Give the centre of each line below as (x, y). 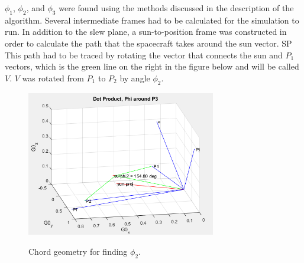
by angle (135, 78)
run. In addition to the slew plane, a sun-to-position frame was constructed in (146, 32)
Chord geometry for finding (78, 252)
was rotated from (53, 78)
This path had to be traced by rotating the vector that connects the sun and (144, 55)
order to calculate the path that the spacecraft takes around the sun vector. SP (148, 43)
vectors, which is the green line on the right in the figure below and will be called (152, 66)
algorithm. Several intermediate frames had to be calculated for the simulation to (152, 20)
